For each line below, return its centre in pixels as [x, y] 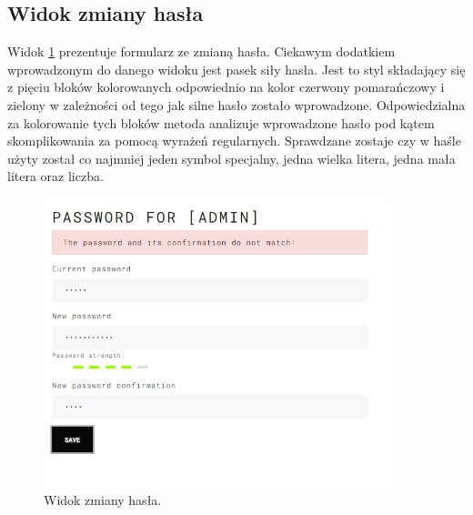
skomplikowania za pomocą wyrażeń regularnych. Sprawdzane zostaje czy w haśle [234, 141]
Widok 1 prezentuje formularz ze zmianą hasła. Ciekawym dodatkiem [201, 51]
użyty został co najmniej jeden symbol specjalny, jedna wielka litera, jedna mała [231, 158]
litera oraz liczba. [55, 176]
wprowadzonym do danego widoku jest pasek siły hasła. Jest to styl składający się [236, 69]
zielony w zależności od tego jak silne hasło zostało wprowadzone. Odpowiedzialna [236, 104]
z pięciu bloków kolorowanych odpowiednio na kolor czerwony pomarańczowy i [226, 87]
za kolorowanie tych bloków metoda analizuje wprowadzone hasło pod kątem [221, 122]
